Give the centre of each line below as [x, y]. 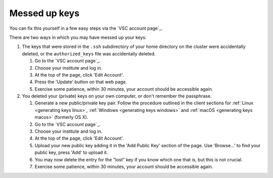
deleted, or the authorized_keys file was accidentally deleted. [89, 53]
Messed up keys [44, 13]
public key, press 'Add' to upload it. [71, 153]
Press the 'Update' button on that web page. [81, 82]
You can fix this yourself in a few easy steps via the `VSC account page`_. [86, 28]
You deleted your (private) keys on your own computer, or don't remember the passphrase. [117, 96]
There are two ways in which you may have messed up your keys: [78, 37]
